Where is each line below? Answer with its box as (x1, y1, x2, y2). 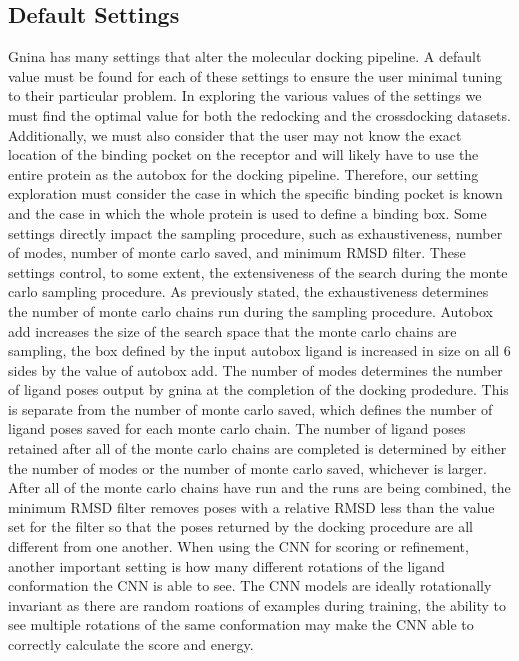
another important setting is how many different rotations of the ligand (8, 555, 445, 576)
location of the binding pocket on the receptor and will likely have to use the (8, 144, 479, 165)
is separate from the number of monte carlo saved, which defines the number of (8, 398, 493, 419)
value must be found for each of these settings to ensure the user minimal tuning (8, 65, 503, 86)
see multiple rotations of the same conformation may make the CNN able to (8, 614, 474, 635)
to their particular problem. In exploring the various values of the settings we (8, 85, 482, 106)
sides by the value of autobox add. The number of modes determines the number (8, 359, 503, 380)
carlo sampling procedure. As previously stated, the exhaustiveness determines (8, 281, 489, 302)
